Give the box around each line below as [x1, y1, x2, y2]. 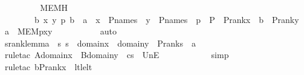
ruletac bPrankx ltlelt [4, 60, 92, 73]
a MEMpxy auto [4, 25, 117, 37]
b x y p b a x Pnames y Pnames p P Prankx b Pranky [34, 13, 299, 25]
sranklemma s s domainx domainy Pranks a [4, 36, 196, 49]
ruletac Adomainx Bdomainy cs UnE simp [4, 48, 229, 61]
